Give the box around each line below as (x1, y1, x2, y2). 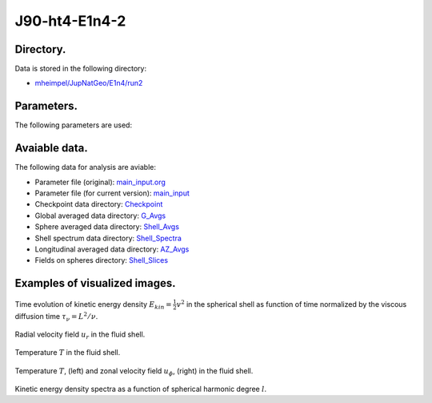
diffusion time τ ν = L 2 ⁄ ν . (14, 310, 98, 323)
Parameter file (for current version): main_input (34, 188, 190, 198)
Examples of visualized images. (14, 276, 176, 290)
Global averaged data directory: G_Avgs (34, 211, 166, 220)
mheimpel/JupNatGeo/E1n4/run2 (34, 79, 143, 88)
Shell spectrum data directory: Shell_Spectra (34, 233, 182, 243)
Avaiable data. (14, 141, 88, 155)
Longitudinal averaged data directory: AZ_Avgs (34, 244, 190, 254)
